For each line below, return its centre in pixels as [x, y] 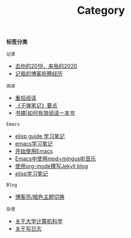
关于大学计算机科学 [39, 221]
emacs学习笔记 [34, 144]
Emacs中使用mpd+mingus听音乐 [55, 159]
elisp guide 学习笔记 [40, 136]
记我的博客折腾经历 [39, 74]
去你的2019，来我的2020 [46, 66]
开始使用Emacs [34, 151]
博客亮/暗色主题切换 [40, 197]
